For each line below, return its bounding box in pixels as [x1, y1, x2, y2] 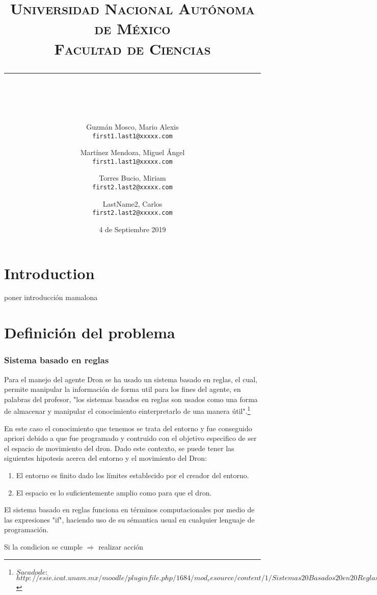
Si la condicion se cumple [4, 541, 83, 552]
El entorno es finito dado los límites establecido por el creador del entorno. [16, 470, 249, 481]
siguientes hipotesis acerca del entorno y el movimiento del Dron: [4, 453, 207, 463]
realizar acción [98, 541, 144, 552]
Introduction [4, 262, 95, 283]
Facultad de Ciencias [54, 38, 211, 59]
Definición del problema [4, 322, 175, 343]
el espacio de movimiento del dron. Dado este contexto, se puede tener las [4, 442, 234, 453]
